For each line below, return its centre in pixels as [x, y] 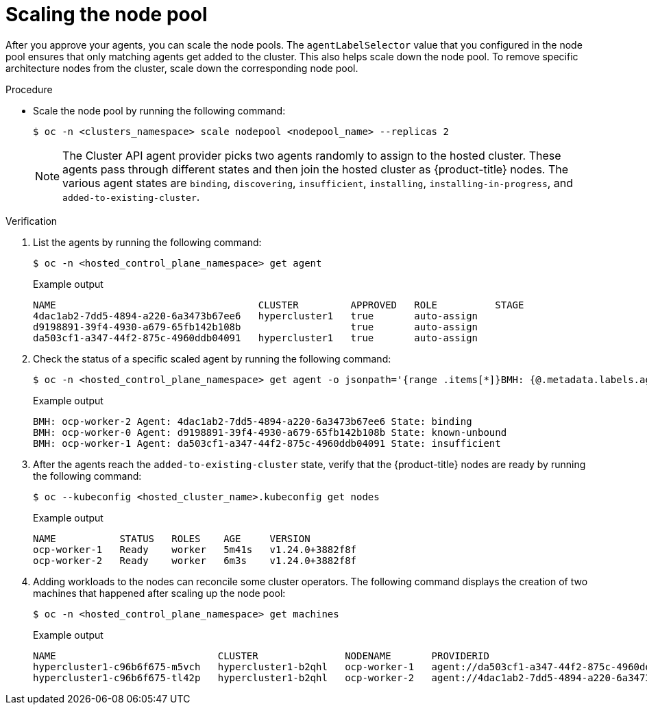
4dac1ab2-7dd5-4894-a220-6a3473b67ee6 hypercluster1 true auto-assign [256, 316]
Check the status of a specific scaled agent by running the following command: [212, 358]
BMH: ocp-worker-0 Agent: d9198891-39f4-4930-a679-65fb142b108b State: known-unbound [270, 432]
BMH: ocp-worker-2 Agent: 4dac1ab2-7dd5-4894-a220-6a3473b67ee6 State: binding [253, 421]
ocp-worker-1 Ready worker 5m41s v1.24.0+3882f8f [195, 549]
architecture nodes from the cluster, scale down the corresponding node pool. [182, 68]
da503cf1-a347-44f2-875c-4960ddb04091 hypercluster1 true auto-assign [256, 338]
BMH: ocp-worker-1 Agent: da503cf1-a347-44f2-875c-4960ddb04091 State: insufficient [267, 443]
